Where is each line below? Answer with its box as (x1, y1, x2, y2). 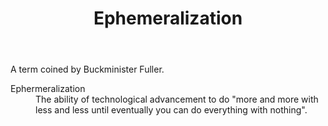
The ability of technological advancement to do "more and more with (35, 93, 319, 106)
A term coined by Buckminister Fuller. (10, 63, 165, 76)
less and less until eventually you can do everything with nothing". (35, 104, 308, 116)
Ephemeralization (93, 7, 243, 30)
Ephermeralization (10, 83, 86, 95)
